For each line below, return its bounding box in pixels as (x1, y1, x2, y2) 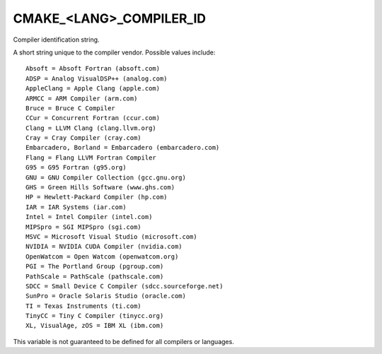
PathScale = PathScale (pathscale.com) (25, 272, 164, 281)
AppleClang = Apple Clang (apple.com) (25, 85, 161, 93)
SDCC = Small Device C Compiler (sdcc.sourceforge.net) (25, 282, 224, 290)
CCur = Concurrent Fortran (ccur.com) (25, 114, 161, 122)
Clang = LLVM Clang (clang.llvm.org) (25, 124, 157, 132)
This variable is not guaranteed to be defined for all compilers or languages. (13, 337, 235, 346)
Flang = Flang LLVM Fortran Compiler (25, 153, 157, 162)
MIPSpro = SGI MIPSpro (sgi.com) (25, 223, 141, 231)
